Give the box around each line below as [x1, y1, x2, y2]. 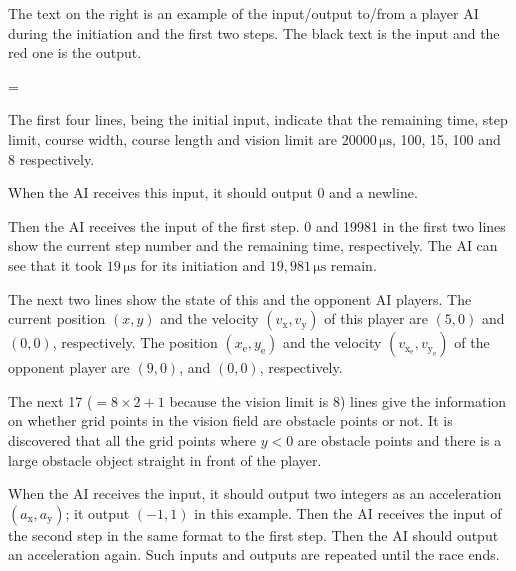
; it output [65, 502, 130, 523]
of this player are [324, 308, 428, 329]
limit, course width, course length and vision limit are [8, 128, 337, 149]
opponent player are [8, 357, 130, 378]
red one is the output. [8, 42, 142, 63]
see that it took [8, 254, 103, 275]
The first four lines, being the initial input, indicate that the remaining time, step [8, 109, 508, 130]
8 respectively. [8, 148, 95, 169]
